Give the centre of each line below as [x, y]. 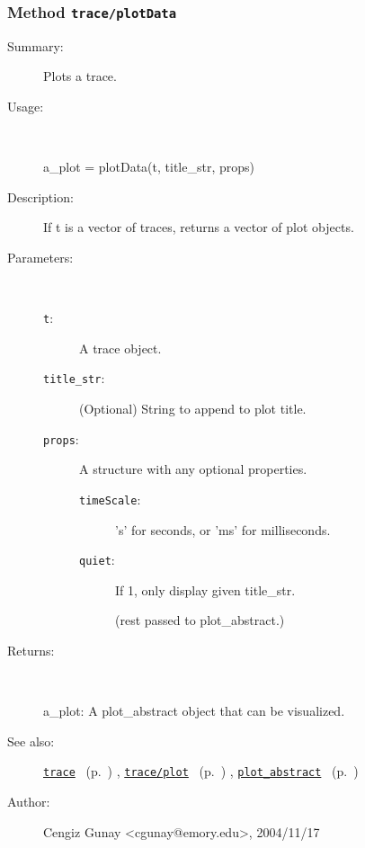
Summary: [36, 45]
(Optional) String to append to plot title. [193, 409]
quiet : [97, 560]
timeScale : [110, 499]
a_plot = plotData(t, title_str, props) [149, 167]
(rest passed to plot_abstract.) [200, 620]
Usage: [26, 106]
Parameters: [40, 257]
